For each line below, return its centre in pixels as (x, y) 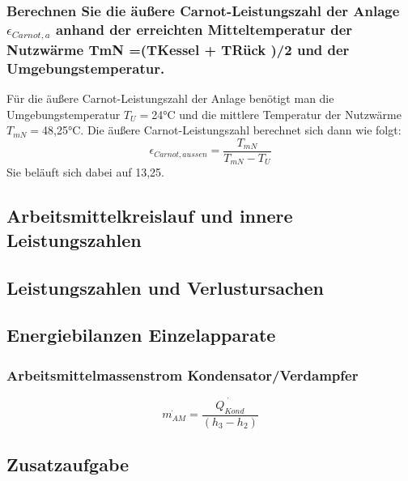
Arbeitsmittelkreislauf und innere (150, 216)
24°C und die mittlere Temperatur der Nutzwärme (276, 114)
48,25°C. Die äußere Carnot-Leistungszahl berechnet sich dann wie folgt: (222, 130)
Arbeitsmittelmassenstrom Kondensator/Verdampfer (183, 375)
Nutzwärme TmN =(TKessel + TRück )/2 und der (178, 49)
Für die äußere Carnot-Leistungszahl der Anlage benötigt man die (170, 98)
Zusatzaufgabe (68, 464)
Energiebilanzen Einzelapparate (141, 335)
